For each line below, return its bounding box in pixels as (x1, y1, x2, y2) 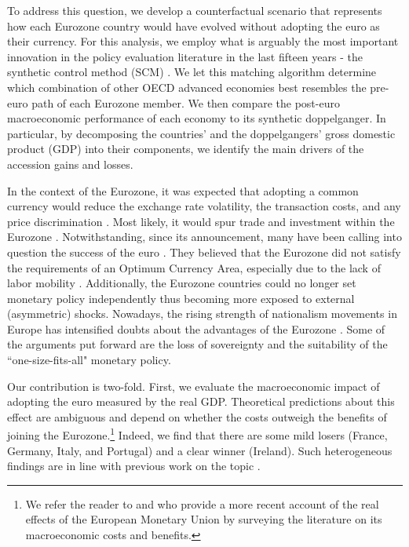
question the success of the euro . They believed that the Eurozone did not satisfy (7, 243, 401, 260)
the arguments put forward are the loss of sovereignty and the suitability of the (7, 336, 388, 352)
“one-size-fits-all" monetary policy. (7, 352, 171, 368)
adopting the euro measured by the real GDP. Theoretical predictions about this (7, 393, 395, 410)
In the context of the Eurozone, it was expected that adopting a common (7, 182, 359, 199)
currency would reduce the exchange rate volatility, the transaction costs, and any (7, 198, 401, 214)
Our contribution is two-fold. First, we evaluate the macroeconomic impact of (7, 377, 380, 394)
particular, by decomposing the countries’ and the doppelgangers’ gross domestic (7, 125, 396, 141)
